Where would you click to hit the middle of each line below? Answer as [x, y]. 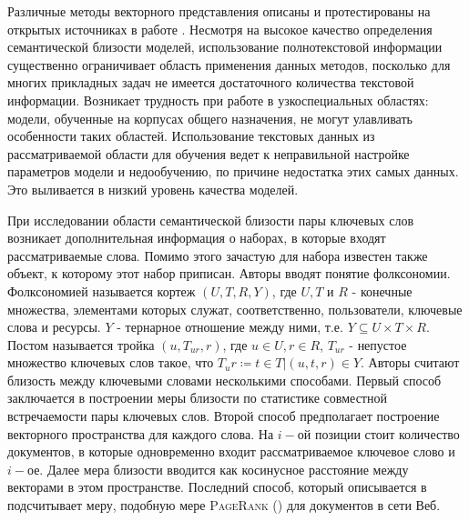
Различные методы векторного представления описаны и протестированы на [219, 11]
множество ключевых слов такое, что [111, 362]
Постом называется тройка [81, 344]
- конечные [382, 291]
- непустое [378, 344]
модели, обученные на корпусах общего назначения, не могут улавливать [210, 118]
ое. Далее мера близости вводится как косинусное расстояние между [218, 469]
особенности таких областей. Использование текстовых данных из [191, 136]
